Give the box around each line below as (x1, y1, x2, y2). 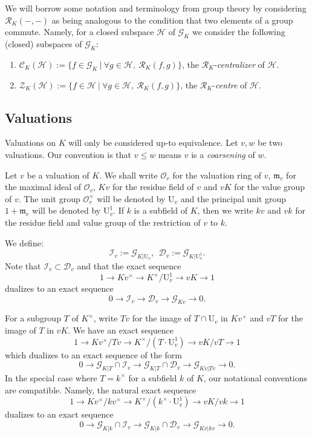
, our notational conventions (203, 371, 308, 384)
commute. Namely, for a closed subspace (5, 25, 154, 38)
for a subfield (128, 371, 177, 384)
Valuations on (5, 136, 56, 149)
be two (258, 136, 282, 149)
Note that (5, 259, 41, 272)
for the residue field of (112, 180, 194, 193)
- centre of (212, 78, 247, 91)
